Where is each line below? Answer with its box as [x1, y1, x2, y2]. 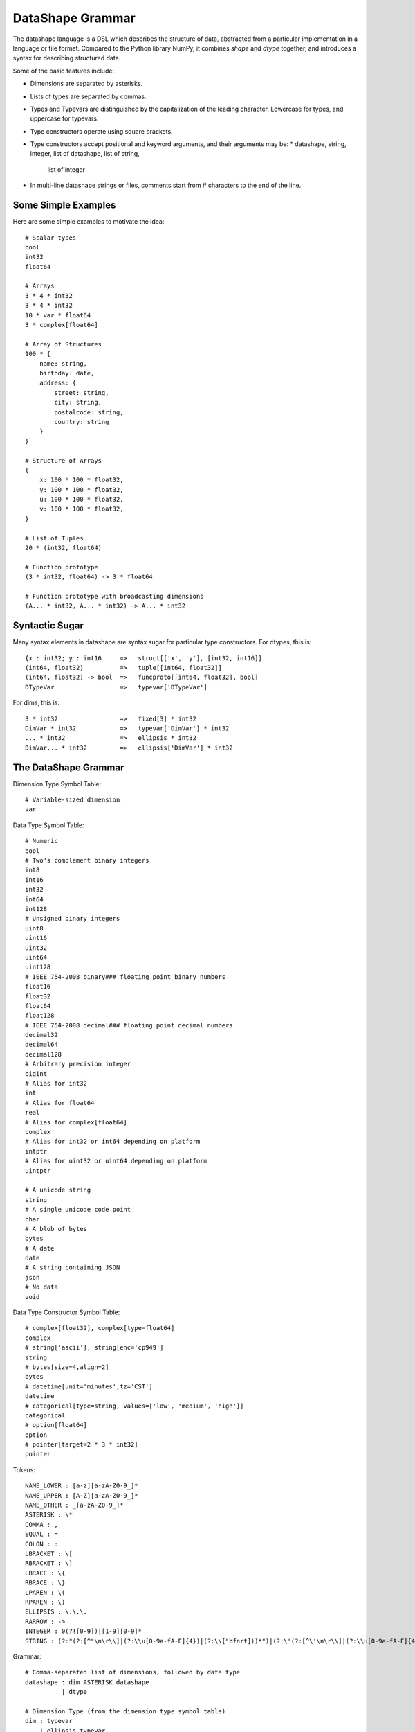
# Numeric [25, 837, 58, 845]
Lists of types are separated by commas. [30, 92, 147, 100]
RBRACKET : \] [25, 1559, 73, 1567]
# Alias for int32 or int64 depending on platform [25, 1138, 201, 1146]
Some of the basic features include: [12, 67, 114, 75]
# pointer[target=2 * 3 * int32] [25, 1441, 138, 1449]
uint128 [25, 963, 51, 971]
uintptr [25, 1167, 51, 1174]
